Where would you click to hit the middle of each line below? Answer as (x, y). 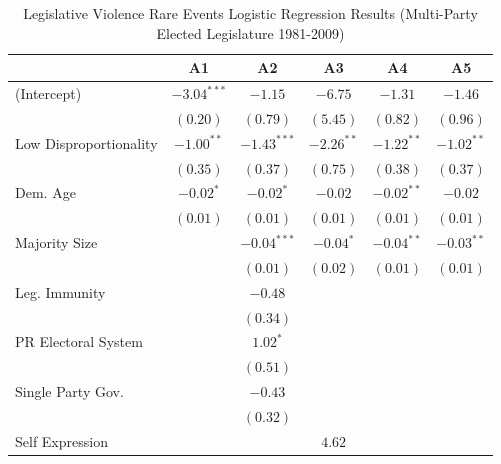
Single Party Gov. (69, 391)
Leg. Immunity (60, 291)
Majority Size (56, 242)
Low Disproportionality (86, 142)
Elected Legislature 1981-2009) (250, 32)
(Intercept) (48, 93)
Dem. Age (45, 192)
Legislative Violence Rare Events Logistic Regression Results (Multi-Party (250, 13)
